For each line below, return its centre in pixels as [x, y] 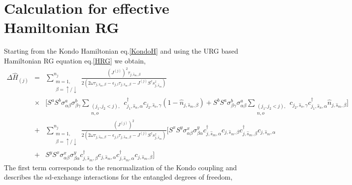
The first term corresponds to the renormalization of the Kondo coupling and [120, 167]
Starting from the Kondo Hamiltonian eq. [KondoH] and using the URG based [121, 51]
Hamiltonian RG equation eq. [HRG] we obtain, [75, 60]
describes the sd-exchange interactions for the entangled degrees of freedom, [118, 177]
